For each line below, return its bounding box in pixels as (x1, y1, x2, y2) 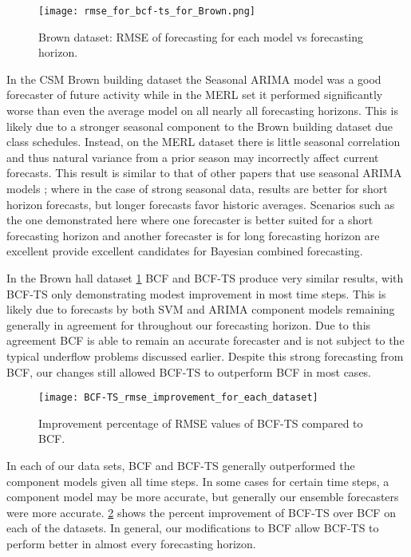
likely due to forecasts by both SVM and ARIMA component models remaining (6, 301, 395, 318)
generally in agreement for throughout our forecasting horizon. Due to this (6, 316, 371, 333)
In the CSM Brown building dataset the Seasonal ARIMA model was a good (6, 70, 381, 87)
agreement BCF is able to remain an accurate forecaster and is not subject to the (6, 332, 405, 349)
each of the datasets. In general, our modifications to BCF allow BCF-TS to (6, 519, 379, 536)
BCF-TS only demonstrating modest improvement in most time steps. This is (6, 285, 386, 302)
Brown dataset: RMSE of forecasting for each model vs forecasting (38, 28, 364, 45)
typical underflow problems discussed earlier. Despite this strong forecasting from (6, 347, 404, 364)
